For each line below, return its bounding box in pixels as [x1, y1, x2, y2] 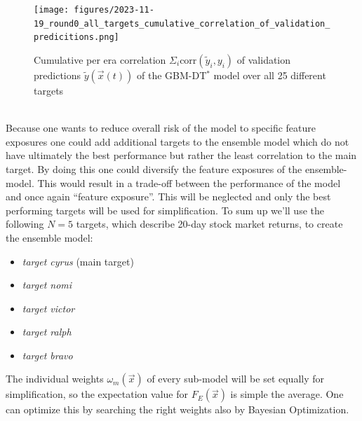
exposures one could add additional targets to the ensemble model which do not [6, 134, 349, 149]
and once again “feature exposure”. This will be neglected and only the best [6, 189, 331, 204]
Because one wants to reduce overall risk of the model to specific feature [6, 120, 316, 135]
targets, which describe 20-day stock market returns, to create [76, 216, 343, 231]
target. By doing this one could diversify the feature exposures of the [6, 161, 302, 176]
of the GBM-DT [137, 67, 207, 82]
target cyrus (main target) [22, 254, 134, 268]
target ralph [22, 324, 72, 339]
